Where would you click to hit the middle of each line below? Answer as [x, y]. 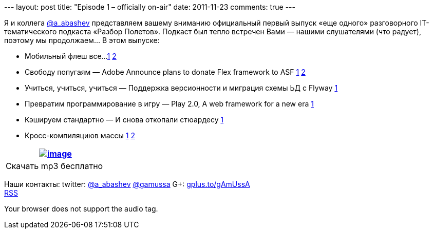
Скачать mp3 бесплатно [54, 166]
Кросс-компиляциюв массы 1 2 [80, 135]
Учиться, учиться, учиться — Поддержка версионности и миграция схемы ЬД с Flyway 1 [181, 88]
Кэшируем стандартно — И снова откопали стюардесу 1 [124, 120]
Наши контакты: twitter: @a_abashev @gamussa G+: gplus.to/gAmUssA [127, 184]
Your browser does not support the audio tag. [81, 209]
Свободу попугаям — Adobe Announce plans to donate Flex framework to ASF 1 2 [165, 72]
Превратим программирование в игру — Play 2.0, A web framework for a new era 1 [169, 104]
